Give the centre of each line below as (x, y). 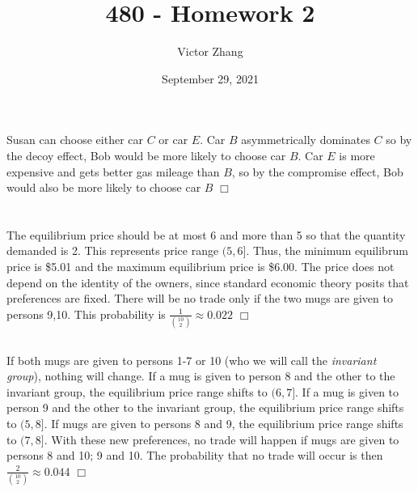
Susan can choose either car (75, 140)
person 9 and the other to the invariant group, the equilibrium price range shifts (205, 407)
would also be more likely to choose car (104, 187)
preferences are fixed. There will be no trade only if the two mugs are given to (200, 298)
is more (357, 155)
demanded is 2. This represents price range (113, 250)
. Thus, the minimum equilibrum (327, 250)
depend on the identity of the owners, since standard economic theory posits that (208, 282)
